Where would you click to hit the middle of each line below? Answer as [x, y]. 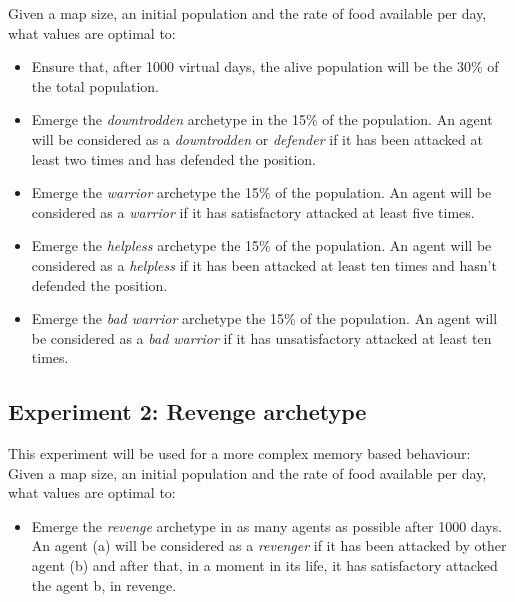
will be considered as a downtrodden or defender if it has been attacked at [257, 138]
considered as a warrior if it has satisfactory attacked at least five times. [253, 211]
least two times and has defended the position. [173, 158]
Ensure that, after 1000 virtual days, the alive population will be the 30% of [265, 66]
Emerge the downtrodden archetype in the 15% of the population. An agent [262, 119]
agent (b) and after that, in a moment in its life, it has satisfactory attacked [264, 565]
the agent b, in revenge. [104, 584]
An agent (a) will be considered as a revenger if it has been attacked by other [269, 545]
